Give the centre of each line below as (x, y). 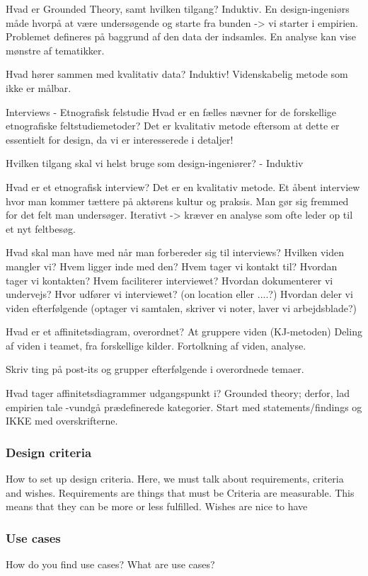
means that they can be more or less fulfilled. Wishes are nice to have (157, 506)
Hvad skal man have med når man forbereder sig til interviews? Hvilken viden (175, 252)
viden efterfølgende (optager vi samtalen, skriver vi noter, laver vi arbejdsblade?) (181, 307)
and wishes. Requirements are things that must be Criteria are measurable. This (180, 492)
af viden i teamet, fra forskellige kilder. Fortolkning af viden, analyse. (156, 345)
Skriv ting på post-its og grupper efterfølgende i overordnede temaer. (155, 369)
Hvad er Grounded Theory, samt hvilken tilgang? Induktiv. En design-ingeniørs (178, 8)
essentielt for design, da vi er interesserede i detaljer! (120, 139)
